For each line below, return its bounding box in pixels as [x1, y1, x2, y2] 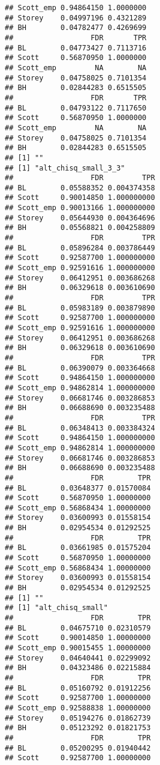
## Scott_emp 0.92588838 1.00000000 [5, 703, 151, 712]
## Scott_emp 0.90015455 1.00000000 [5, 644, 151, 652]
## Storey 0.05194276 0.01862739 [5, 713, 151, 722]
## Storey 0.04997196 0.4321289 [5, 13, 147, 22]
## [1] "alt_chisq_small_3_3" [5, 163, 125, 172]
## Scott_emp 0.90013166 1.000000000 [5, 204, 155, 213]
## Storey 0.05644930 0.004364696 [5, 213, 155, 222]
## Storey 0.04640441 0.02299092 [5, 653, 151, 662]
